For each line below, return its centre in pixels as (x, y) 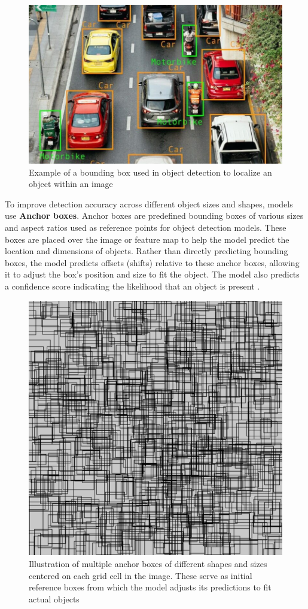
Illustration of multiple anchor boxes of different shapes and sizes (148, 564)
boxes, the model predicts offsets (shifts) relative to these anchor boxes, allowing (152, 262)
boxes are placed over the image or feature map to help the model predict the (147, 239)
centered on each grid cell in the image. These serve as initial (141, 575)
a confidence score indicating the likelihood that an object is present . (132, 286)
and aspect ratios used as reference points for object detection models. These (146, 227)
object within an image (71, 184)
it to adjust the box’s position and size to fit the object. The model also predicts (152, 274)
